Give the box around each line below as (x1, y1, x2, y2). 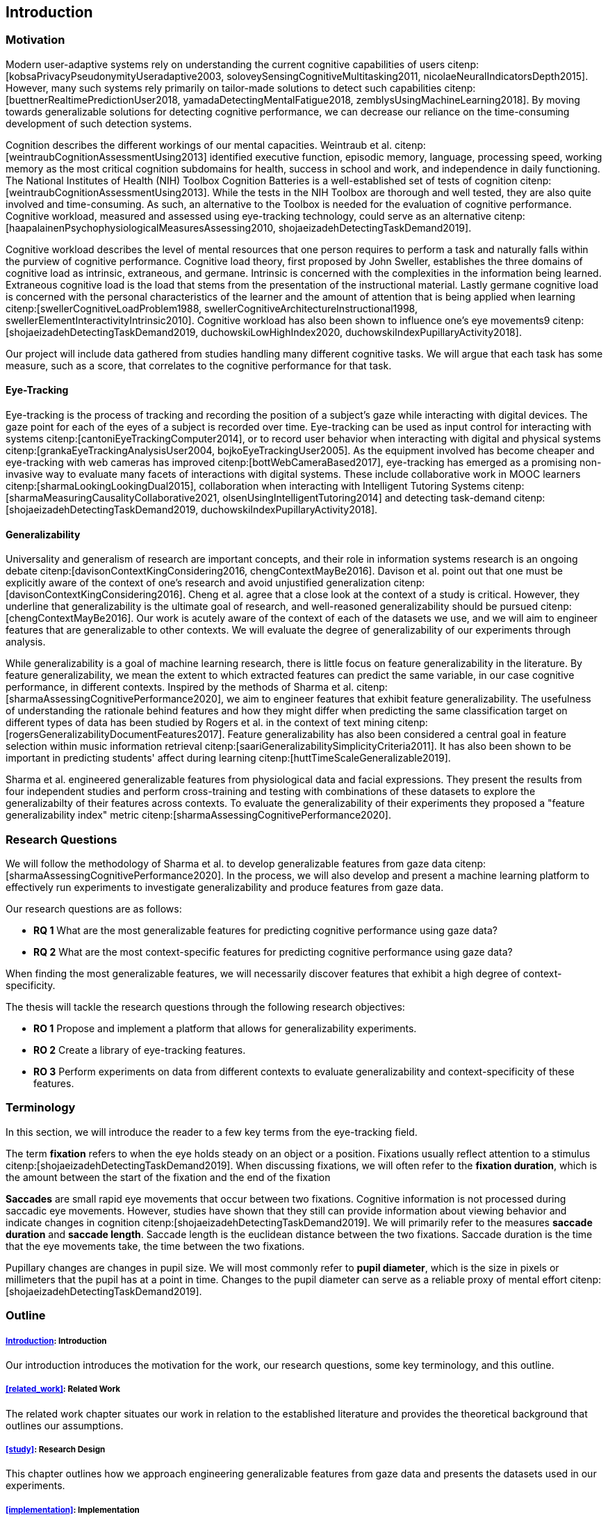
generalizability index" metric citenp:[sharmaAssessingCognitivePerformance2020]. (6, 809, 391, 821)
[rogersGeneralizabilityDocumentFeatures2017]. (6, 728, 225, 741)
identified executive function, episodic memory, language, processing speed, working (209, 150, 602, 163)
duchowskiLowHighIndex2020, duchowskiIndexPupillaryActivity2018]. (201, 326, 522, 338)
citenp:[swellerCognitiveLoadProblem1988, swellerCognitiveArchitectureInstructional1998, (6, 302, 418, 314)
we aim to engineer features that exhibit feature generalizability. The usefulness (227, 693, 591, 705)
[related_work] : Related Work (6, 1384, 121, 1395)
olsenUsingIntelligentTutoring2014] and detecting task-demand (222, 492, 511, 504)
